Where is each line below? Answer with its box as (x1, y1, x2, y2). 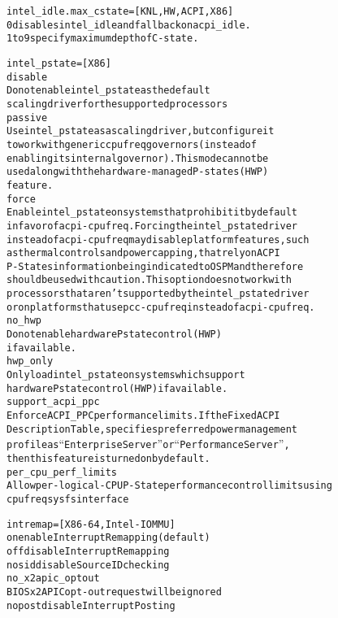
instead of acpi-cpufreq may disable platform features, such (6, 233, 310, 246)
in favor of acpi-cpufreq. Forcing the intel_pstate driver (6, 220, 297, 232)
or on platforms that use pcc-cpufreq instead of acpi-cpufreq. (6, 301, 315, 313)
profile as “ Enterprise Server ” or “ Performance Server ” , (6, 435, 290, 452)
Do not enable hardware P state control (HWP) (6, 329, 222, 341)
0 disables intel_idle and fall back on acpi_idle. (6, 19, 251, 31)
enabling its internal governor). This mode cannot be (6, 152, 269, 164)
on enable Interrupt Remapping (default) (6, 532, 210, 544)
